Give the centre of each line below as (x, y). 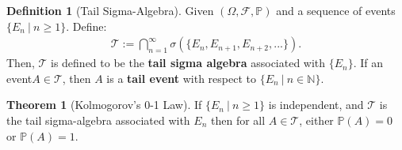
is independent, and (316, 105)
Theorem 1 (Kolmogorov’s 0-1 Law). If (104, 105)
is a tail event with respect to (181, 78)
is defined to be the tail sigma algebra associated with (188, 63)
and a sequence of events (336, 10)
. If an (368, 63)
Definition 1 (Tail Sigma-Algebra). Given (110, 10)
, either (316, 120)
